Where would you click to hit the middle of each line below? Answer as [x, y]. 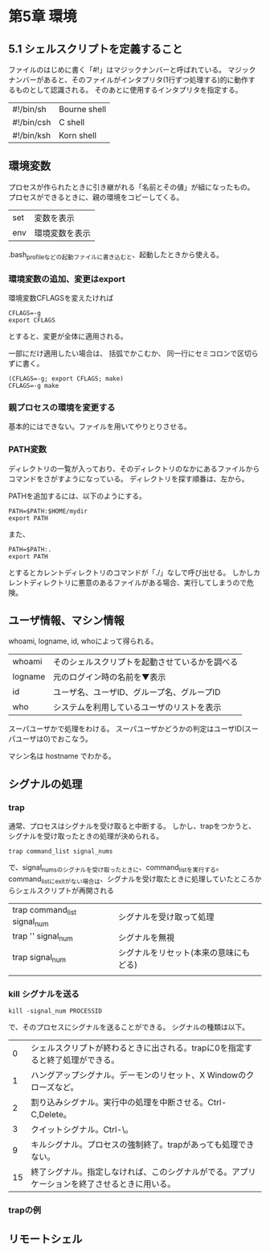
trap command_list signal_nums [61, 851]
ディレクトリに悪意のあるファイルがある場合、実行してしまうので [138, 582]
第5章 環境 [43, 17]
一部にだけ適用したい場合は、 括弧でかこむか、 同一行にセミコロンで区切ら [133, 353]
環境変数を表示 [62, 233]
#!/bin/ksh [32, 135]
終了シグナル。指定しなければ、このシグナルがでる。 [131, 1172]
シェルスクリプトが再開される [64, 890]
